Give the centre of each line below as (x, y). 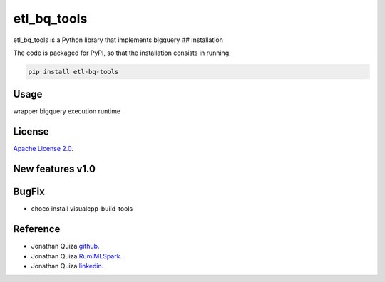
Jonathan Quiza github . (65, 246)
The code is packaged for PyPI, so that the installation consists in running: (122, 53)
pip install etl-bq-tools (73, 72)
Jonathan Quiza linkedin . (67, 266)
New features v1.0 (55, 169)
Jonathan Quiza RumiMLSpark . (77, 256)
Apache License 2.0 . (43, 149)
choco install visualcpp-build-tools (82, 209)
